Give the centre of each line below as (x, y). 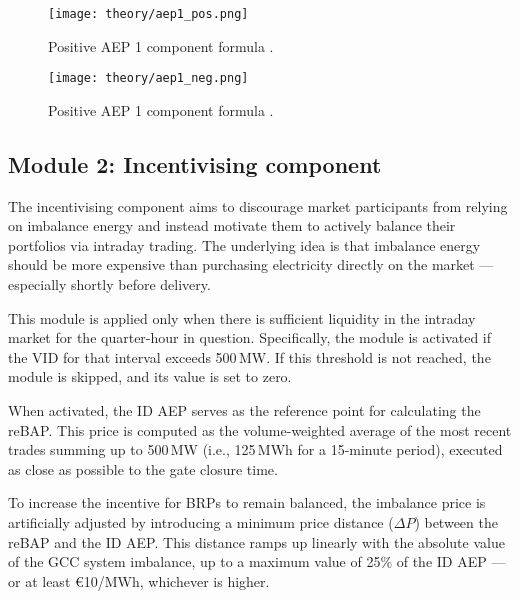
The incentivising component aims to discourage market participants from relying (258, 205)
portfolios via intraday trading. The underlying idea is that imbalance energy (244, 244)
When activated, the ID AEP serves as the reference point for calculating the (244, 410)
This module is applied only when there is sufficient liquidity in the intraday (242, 317)
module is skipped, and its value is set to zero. (150, 376)
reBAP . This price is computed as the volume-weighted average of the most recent (260, 429)
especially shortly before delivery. (109, 284)
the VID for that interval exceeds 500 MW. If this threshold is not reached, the (249, 356)
